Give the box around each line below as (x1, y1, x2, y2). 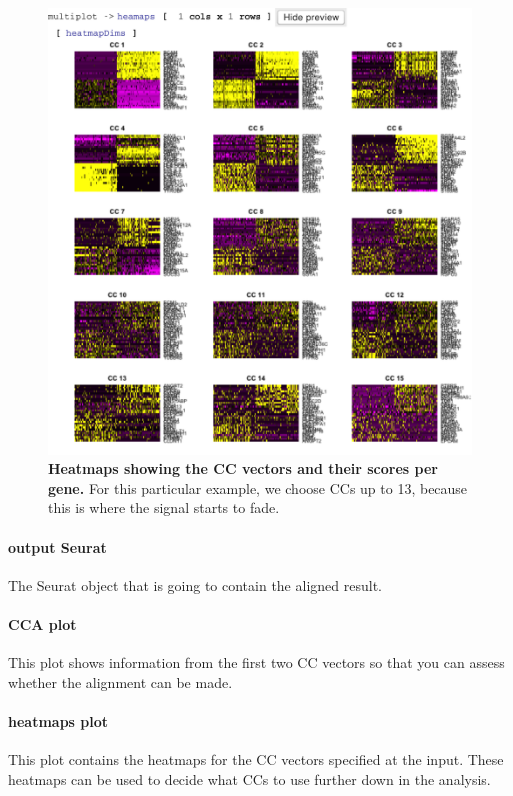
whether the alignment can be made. (8, 671, 233, 692)
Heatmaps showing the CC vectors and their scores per (48, 458, 438, 479)
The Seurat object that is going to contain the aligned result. (8, 574, 382, 595)
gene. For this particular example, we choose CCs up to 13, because (48, 477, 468, 498)
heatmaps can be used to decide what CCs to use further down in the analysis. (8, 768, 491, 789)
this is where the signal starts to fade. (48, 497, 280, 518)
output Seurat (8, 536, 107, 557)
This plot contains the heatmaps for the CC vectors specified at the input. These (8, 749, 504, 770)
